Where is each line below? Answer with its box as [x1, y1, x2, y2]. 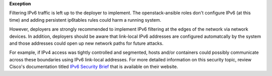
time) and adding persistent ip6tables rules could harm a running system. [9, 17, 161, 23]
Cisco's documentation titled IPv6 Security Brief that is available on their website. [9, 63, 178, 70]
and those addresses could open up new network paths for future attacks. [9, 40, 164, 46]
